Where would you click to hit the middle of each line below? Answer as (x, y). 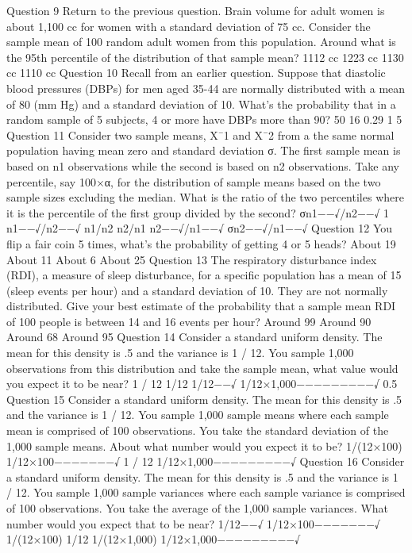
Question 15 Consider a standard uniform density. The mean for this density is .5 (204, 399)
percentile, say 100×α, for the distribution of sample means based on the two (194, 181)
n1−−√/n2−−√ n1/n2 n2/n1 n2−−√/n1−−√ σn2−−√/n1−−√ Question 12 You (200, 228)
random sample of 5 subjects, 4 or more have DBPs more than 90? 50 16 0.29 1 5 (204, 119)
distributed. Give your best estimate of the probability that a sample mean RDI (201, 306)
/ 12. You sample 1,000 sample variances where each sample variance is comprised (206, 492)
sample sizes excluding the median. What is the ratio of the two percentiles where (205, 197)
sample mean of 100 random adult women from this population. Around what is (201, 42)
